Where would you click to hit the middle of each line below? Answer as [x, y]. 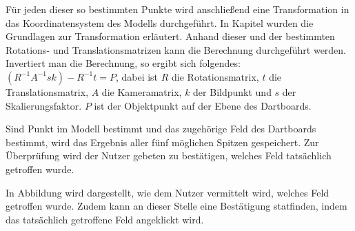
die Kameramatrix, [142, 91]
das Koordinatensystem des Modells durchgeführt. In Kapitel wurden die [160, 22]
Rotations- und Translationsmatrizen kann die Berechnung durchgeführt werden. [176, 49]
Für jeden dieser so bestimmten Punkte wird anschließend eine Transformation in [177, 9]
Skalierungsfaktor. [44, 105]
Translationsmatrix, [47, 91]
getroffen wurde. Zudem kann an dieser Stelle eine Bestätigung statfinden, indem [176, 206]
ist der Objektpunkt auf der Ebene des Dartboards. [203, 105]
